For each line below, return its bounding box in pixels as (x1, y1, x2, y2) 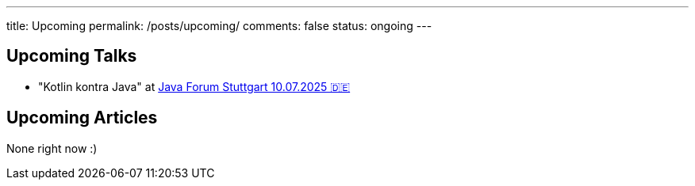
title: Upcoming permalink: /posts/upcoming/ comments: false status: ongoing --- (6, 19, 432, 32)
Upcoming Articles (6, 108, 158, 128)
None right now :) (6, 141, 98, 155)
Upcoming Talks (6, 46, 137, 66)
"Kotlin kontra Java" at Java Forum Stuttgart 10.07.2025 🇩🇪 (38, 79, 351, 93)
